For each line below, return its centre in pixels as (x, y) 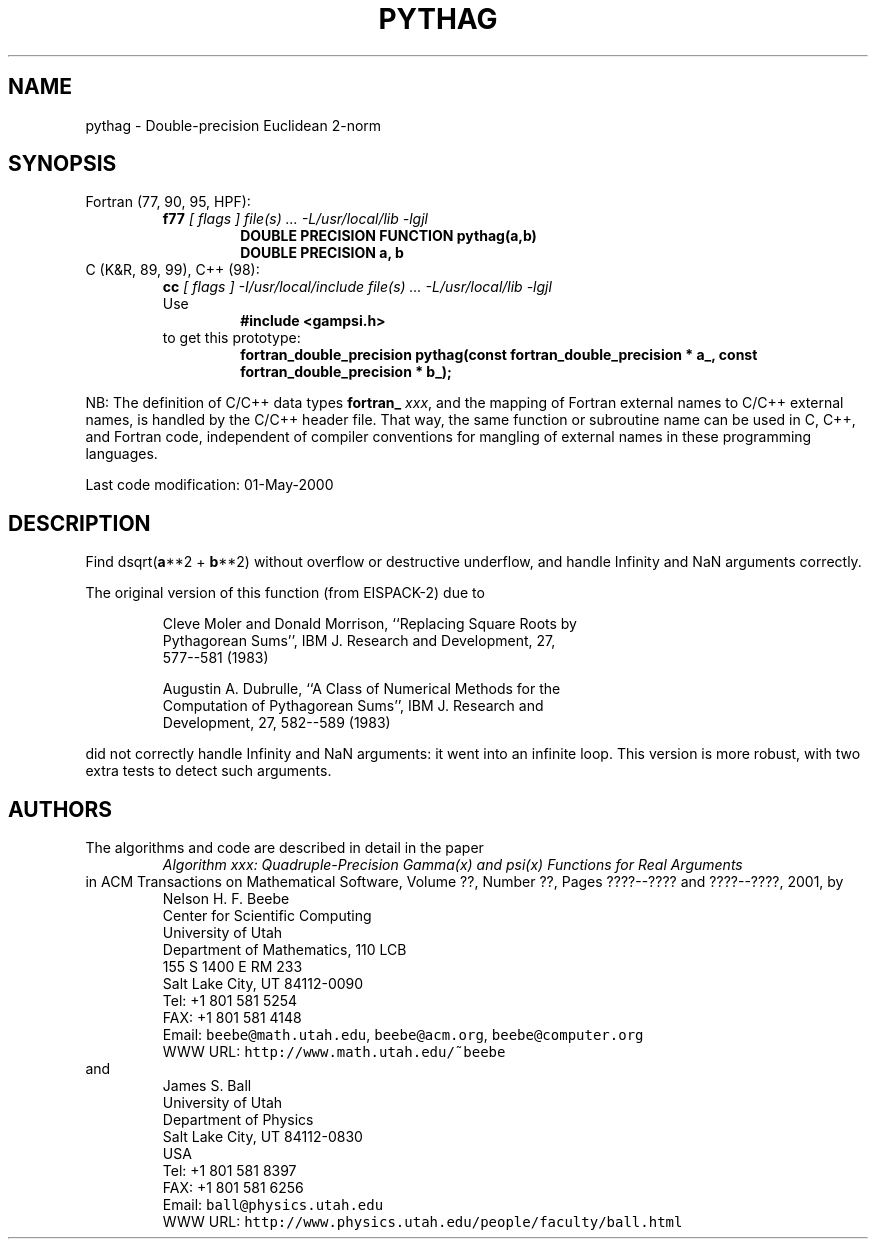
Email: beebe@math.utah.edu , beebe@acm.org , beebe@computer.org (403, 1035)
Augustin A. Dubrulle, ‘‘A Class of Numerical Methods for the (361, 689)
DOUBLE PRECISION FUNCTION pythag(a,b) (388, 236)
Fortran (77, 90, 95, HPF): (168, 202)
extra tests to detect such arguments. (208, 771)
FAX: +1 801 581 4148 (232, 1018)
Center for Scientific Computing (267, 916)
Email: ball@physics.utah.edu (273, 1205)
